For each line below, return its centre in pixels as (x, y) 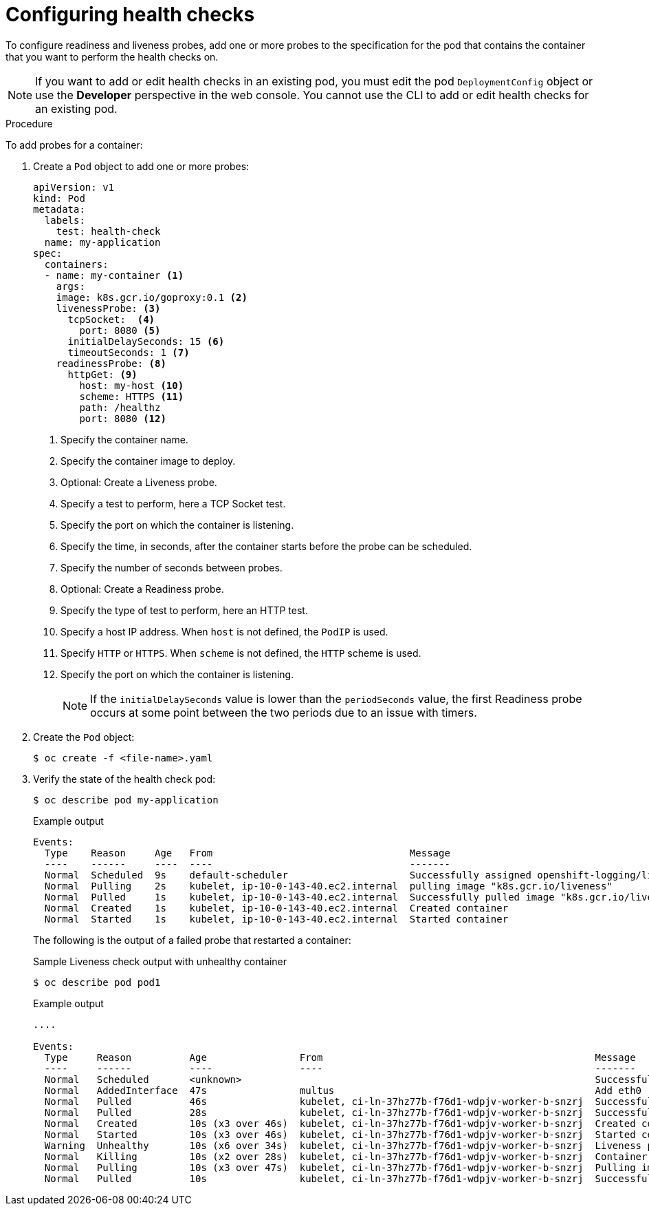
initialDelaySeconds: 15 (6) (146, 341)
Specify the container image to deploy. (148, 461)
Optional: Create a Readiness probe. (142, 589)
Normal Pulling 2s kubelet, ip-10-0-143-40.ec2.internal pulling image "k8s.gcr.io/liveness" (328, 886)
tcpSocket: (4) (111, 319)
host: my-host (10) (132, 385)
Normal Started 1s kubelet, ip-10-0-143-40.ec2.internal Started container (276, 919)
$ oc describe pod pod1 (97, 982)
